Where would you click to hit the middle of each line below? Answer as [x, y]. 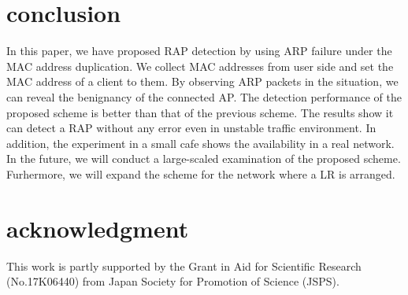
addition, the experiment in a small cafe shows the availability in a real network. [200, 143]
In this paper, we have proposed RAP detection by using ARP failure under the [199, 51]
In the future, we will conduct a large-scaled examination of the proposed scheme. [204, 159]
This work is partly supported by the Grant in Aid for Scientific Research [184, 265]
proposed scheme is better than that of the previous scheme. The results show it [200, 112]
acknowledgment [98, 228]
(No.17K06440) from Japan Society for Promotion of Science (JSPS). [173, 281]
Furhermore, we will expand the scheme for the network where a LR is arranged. [201, 173]
